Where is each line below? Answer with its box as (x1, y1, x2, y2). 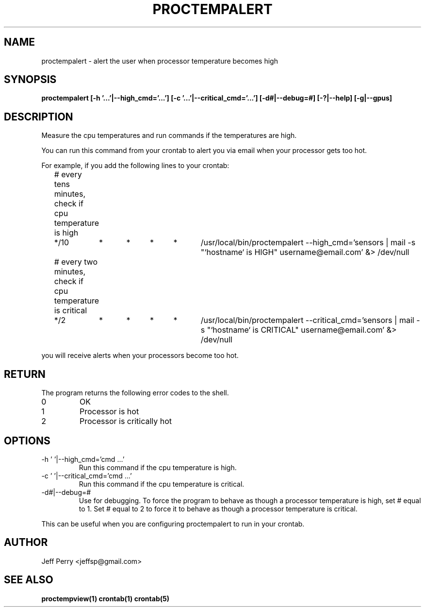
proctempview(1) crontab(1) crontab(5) (41, 594, 169, 603)
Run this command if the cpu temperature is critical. (79, 479, 245, 488)
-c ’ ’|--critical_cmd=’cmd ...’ (41, 471, 132, 480)
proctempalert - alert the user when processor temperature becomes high (41, 56, 278, 65)
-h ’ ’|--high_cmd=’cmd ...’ (41, 455, 125, 463)
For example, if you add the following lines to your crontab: (41, 161, 229, 170)
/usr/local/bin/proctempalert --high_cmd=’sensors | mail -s (200, 238, 416, 248)
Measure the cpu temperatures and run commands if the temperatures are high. (41, 131, 297, 140)
